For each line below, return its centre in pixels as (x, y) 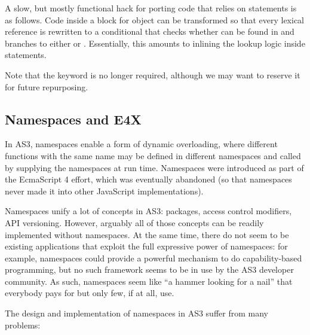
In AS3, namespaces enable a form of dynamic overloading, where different (141, 144)
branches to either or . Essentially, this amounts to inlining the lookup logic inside (155, 43)
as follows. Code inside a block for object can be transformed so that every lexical (155, 19)
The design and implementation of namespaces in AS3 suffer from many (136, 313)
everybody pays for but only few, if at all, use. (90, 293)
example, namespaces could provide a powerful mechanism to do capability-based (154, 258)
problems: (23, 325)
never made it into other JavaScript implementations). (104, 191)
